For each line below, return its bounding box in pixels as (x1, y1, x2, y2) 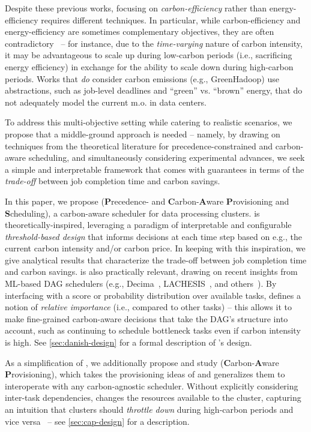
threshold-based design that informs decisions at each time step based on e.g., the (5, 230, 302, 242)
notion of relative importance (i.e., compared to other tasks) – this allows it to (5, 301, 292, 313)
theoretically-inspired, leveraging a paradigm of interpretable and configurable (5, 218, 292, 231)
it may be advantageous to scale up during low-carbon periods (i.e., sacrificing (5, 49, 292, 61)
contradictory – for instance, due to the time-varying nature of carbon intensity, (5, 37, 303, 49)
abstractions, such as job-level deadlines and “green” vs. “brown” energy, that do (5, 84, 303, 97)
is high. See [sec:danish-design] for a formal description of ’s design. (5, 336, 252, 349)
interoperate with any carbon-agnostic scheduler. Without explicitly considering (5, 379, 298, 392)
